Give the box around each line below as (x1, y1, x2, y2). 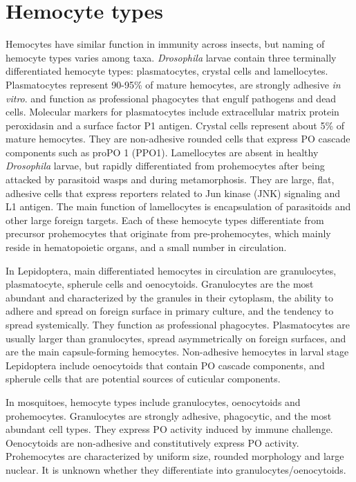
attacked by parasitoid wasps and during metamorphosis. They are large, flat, (6, 172, 335, 187)
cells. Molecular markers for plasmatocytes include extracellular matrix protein (6, 104, 339, 119)
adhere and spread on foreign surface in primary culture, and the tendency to (6, 304, 334, 318)
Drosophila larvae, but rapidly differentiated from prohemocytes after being (6, 158, 325, 173)
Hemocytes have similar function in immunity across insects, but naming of (6, 37, 325, 51)
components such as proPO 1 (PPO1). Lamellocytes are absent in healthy (6, 145, 319, 159)
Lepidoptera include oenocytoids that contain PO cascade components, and (6, 358, 325, 372)
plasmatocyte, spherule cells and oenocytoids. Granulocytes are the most (6, 277, 314, 291)
